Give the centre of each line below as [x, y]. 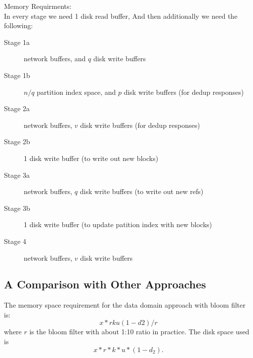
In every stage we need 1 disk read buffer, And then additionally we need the [121, 16]
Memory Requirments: [38, 6]
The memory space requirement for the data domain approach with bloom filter [125, 305]
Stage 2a [17, 108]
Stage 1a [17, 42]
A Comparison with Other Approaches [105, 284]
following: [19, 25]
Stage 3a [17, 175]
